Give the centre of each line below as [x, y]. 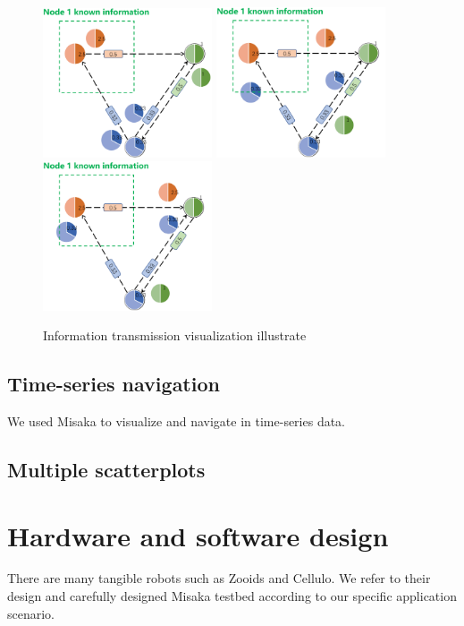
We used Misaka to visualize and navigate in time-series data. [177, 420]
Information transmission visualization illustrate [175, 335]
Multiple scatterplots [106, 469]
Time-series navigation [114, 384]
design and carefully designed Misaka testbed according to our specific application [232, 596]
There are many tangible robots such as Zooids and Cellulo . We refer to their [219, 578]
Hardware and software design [198, 535]
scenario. [31, 613]
